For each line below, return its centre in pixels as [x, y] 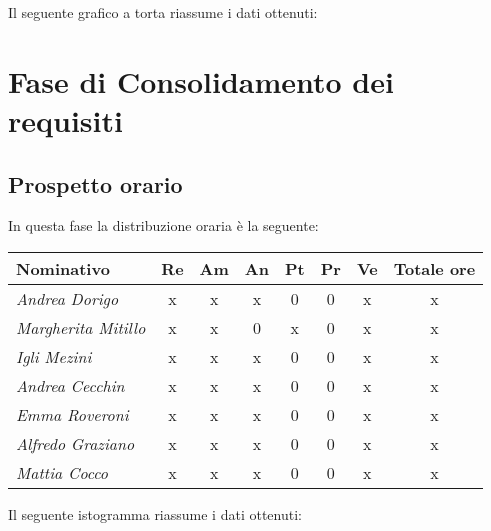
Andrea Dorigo [67, 298]
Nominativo [63, 268]
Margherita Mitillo [81, 327]
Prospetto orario [95, 183]
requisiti [65, 119]
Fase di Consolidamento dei [201, 80]
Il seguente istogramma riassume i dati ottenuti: [155, 513]
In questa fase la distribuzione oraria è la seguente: [163, 225]
